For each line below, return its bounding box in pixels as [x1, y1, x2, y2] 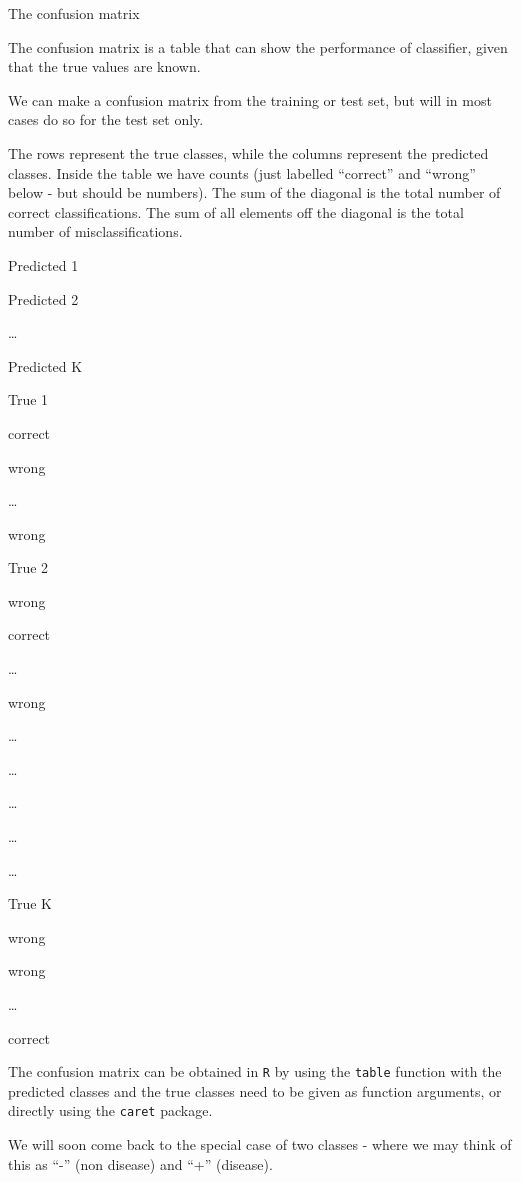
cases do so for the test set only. [8, 109, 204, 130]
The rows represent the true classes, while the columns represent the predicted [8, 142, 489, 163]
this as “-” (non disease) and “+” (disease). [8, 1153, 273, 1174]
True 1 [8, 389, 49, 410]
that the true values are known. [8, 56, 201, 77]
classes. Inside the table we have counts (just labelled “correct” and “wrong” [8, 162, 476, 183]
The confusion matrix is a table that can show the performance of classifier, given [8, 36, 508, 57]
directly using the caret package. [8, 1100, 213, 1121]
